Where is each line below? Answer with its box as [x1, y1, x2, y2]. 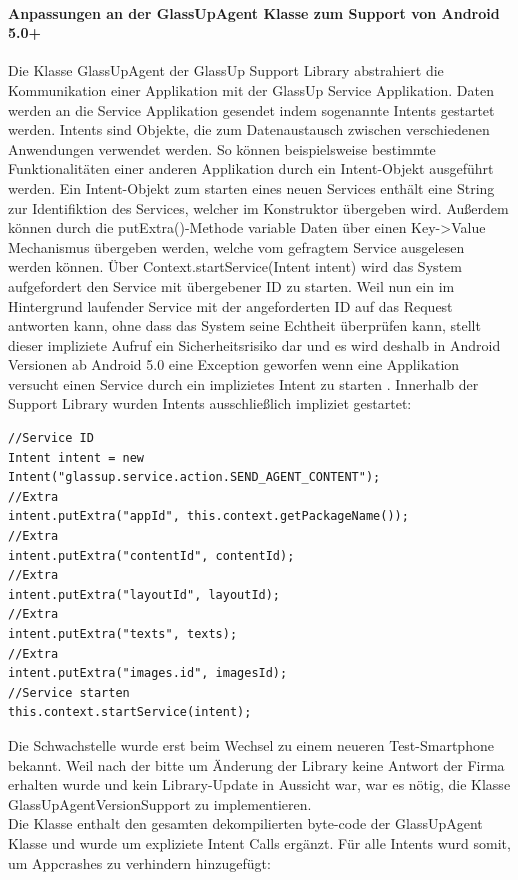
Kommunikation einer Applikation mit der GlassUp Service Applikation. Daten [8, 79, 494, 100]
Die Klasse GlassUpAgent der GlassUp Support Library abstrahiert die [8, 60, 444, 81]
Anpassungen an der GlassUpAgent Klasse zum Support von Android [8, 2, 500, 23]
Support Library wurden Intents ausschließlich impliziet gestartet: [8, 393, 412, 414]
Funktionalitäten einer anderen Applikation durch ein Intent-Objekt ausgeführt [8, 158, 494, 179]
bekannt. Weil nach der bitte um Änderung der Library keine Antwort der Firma [8, 754, 505, 775]
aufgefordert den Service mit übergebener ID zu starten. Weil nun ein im [8, 275, 455, 296]
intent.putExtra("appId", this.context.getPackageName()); [8, 509, 409, 524]
